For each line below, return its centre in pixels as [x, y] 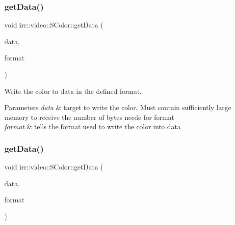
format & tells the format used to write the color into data [92, 127]
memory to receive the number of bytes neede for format [89, 117]
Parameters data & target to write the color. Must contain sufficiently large [118, 107]
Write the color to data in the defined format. [73, 91]
